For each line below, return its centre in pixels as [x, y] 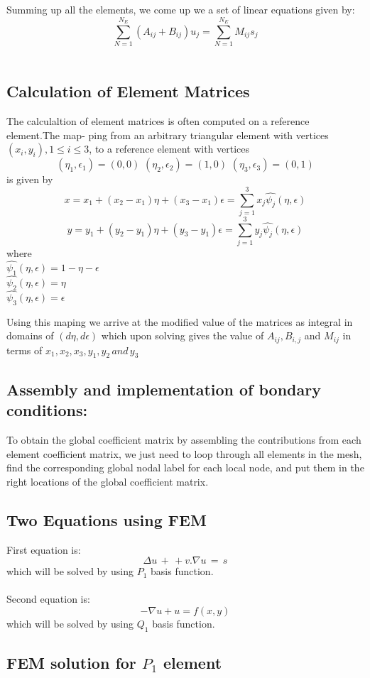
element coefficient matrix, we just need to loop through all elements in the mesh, [184, 453]
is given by [30, 179]
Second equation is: [48, 599]
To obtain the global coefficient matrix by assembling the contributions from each [184, 440]
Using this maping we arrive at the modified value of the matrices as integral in [180, 321]
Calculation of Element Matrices [128, 91]
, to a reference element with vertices [169, 149]
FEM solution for [71, 663]
